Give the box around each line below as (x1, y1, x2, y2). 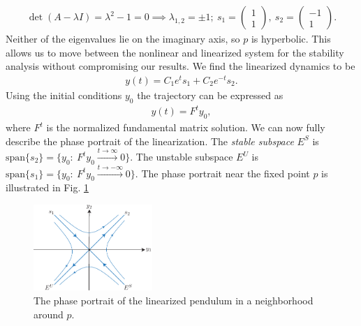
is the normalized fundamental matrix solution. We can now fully (46, 120, 325, 135)
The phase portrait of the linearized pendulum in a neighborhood (34, 293, 314, 308)
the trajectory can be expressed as (137, 87, 283, 102)
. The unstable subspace (130, 149, 233, 164)
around (34, 306, 64, 321)
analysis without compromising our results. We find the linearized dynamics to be (6, 59, 355, 73)
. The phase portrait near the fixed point (135, 165, 310, 180)
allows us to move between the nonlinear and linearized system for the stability (6, 45, 344, 59)
